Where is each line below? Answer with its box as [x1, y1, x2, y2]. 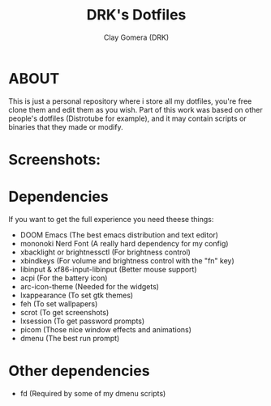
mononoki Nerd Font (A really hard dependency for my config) [19, 238, 229, 248]
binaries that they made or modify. [8, 122, 123, 131]
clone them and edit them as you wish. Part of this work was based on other [8, 105, 263, 114]
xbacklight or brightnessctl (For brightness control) [19, 247, 191, 257]
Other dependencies [8, 362, 150, 380]
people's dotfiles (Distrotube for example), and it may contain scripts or [8, 113, 247, 123]
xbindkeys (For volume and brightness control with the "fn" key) [19, 255, 235, 265]
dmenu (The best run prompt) [19, 333, 120, 343]
